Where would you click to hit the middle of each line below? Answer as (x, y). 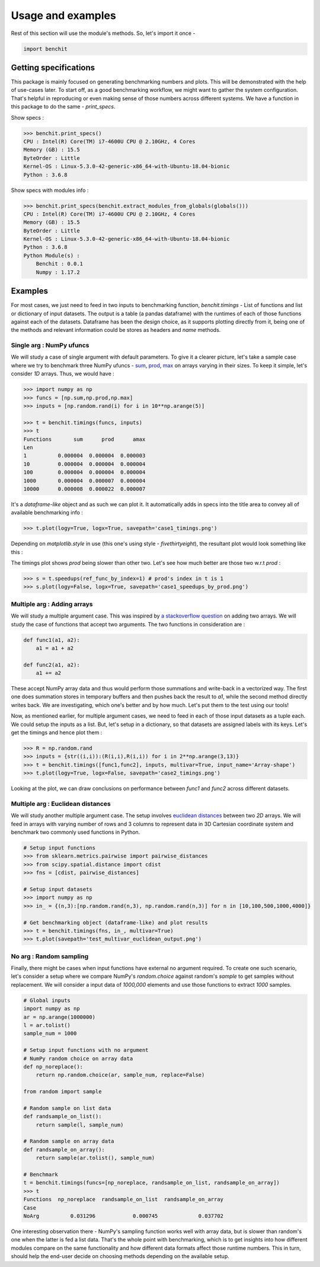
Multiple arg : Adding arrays (52, 604)
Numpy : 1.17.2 (58, 272)
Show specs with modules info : (50, 190)
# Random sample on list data (67, 1108)
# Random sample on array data (69, 1141)
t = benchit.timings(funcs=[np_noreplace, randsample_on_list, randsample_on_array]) (151, 1183)
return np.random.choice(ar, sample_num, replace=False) (120, 1075)
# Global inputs (47, 1000)
